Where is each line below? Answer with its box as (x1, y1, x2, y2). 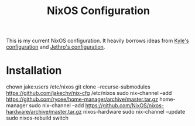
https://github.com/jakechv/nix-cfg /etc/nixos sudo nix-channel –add (6, 90, 172, 97)
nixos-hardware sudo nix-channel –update (83, 108, 186, 115)
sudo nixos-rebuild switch (6, 114, 69, 121)
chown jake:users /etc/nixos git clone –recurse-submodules (6, 83, 150, 90)
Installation (6, 64, 62, 77)
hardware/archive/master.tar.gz (6, 108, 82, 115)
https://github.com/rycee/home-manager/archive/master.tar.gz (6, 96, 158, 103)
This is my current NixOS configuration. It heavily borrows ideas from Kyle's (6, 37, 189, 45)
